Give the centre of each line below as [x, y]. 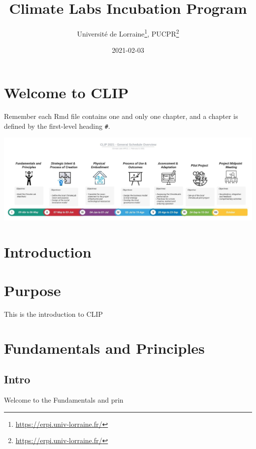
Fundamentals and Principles [104, 348]
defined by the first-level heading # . [57, 126]
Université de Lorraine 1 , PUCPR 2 [128, 33]
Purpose [32, 290]
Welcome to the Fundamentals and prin [64, 400]
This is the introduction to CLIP [53, 314]
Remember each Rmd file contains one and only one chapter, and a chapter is [121, 116]
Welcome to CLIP [66, 92]
